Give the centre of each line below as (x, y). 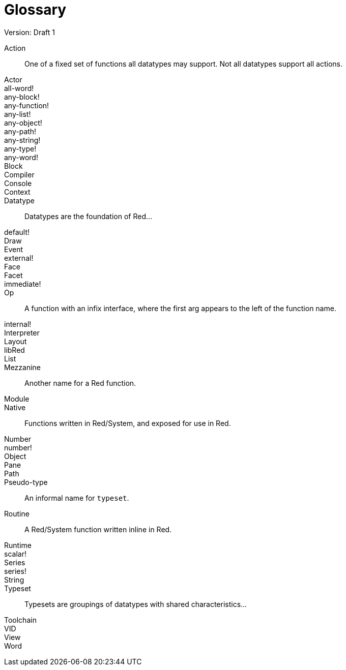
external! (19, 258)
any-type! (20, 148)
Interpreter (22, 332)
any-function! (27, 105)
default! (17, 232)
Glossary (35, 10)
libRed (15, 350)
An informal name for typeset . (77, 498)
